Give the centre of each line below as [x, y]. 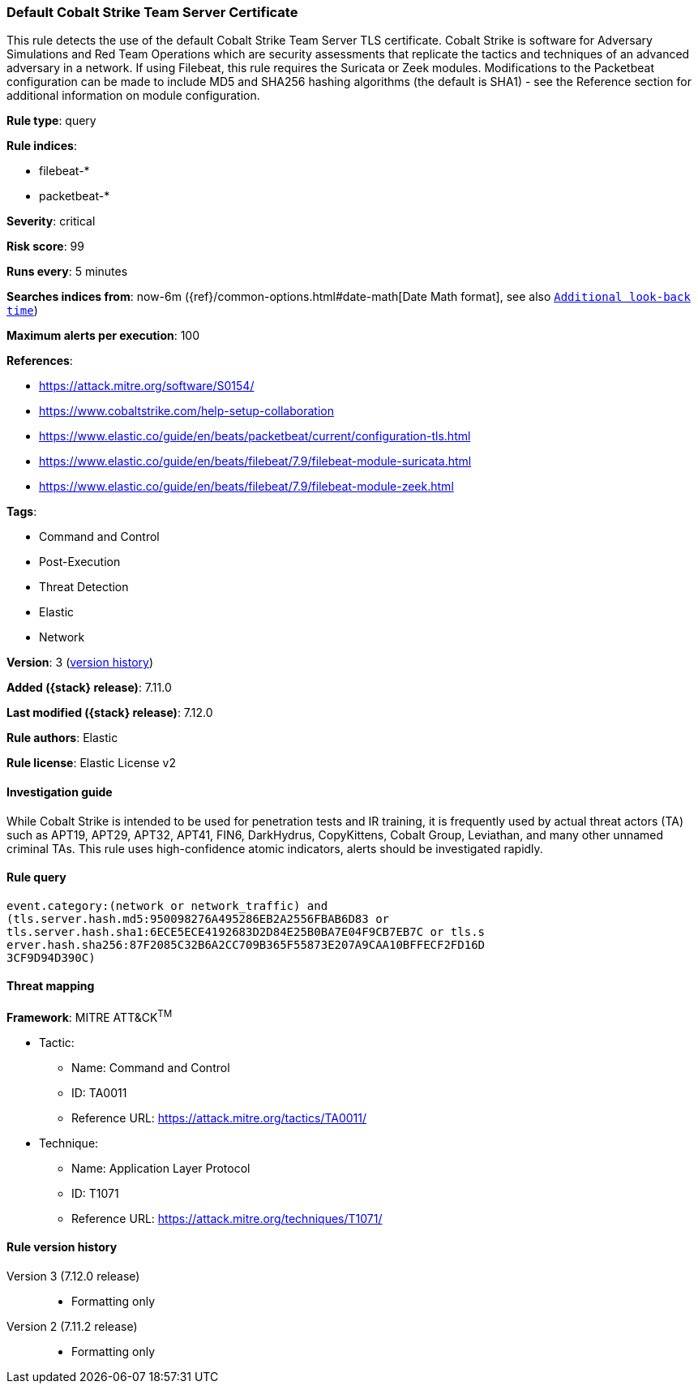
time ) [22, 311]
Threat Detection [84, 587]
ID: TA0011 [99, 1092]
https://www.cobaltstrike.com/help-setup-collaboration [186, 411]
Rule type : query [51, 121]
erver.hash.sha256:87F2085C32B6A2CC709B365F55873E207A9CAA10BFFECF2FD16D [246, 944]
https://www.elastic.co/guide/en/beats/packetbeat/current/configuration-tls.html [255, 436]
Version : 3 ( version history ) [80, 663]
